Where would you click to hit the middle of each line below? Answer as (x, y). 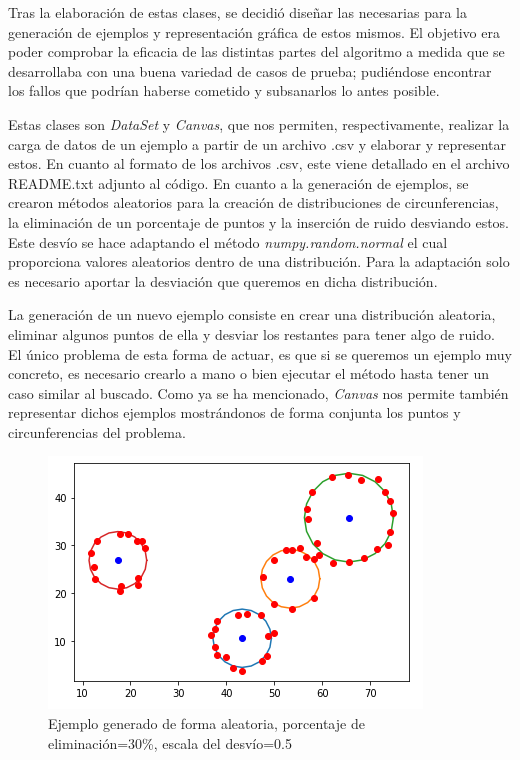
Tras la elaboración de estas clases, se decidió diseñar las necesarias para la (238, 12)
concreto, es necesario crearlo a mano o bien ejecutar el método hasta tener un (249, 373)
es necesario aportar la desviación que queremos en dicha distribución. (223, 280)
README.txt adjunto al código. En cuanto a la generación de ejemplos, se (238, 182)
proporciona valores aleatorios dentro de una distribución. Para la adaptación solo (259, 261)
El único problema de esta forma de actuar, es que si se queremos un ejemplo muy (260, 353)
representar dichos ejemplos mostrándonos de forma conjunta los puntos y (234, 412)
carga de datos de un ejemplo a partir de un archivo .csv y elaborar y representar (257, 143)
